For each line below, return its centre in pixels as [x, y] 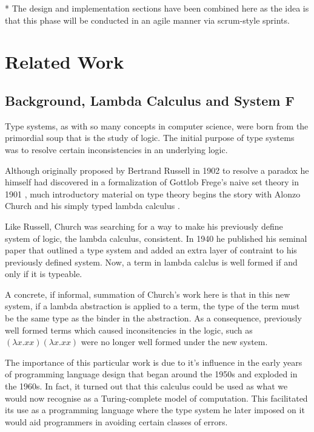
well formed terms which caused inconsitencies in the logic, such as [129, 330]
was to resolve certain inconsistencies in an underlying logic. [116, 149]
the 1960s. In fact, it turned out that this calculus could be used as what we [146, 386]
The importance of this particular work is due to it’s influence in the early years [154, 362]
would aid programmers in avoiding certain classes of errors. [116, 421]
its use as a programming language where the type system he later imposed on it [155, 410]
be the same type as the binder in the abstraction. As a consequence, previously [153, 318]
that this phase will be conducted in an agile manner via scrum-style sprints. [147, 20]
